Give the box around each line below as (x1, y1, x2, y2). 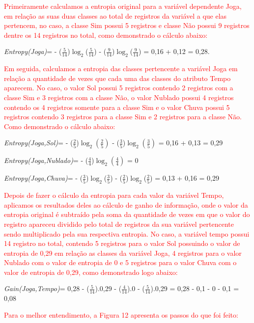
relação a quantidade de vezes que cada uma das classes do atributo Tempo (4, 73, 231, 83)
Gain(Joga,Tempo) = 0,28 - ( (4, 283, 89, 294)
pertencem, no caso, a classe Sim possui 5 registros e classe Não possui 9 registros (4, 20, 250, 30)
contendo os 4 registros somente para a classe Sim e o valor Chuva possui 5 (4, 102, 230, 112)
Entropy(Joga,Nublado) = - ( (4, 155, 88, 165)
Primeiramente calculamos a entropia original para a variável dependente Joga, (4, 1, 242, 11)
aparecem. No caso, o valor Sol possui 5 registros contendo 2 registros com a (4, 82, 233, 93)
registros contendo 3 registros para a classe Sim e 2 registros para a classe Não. (4, 111, 242, 122)
